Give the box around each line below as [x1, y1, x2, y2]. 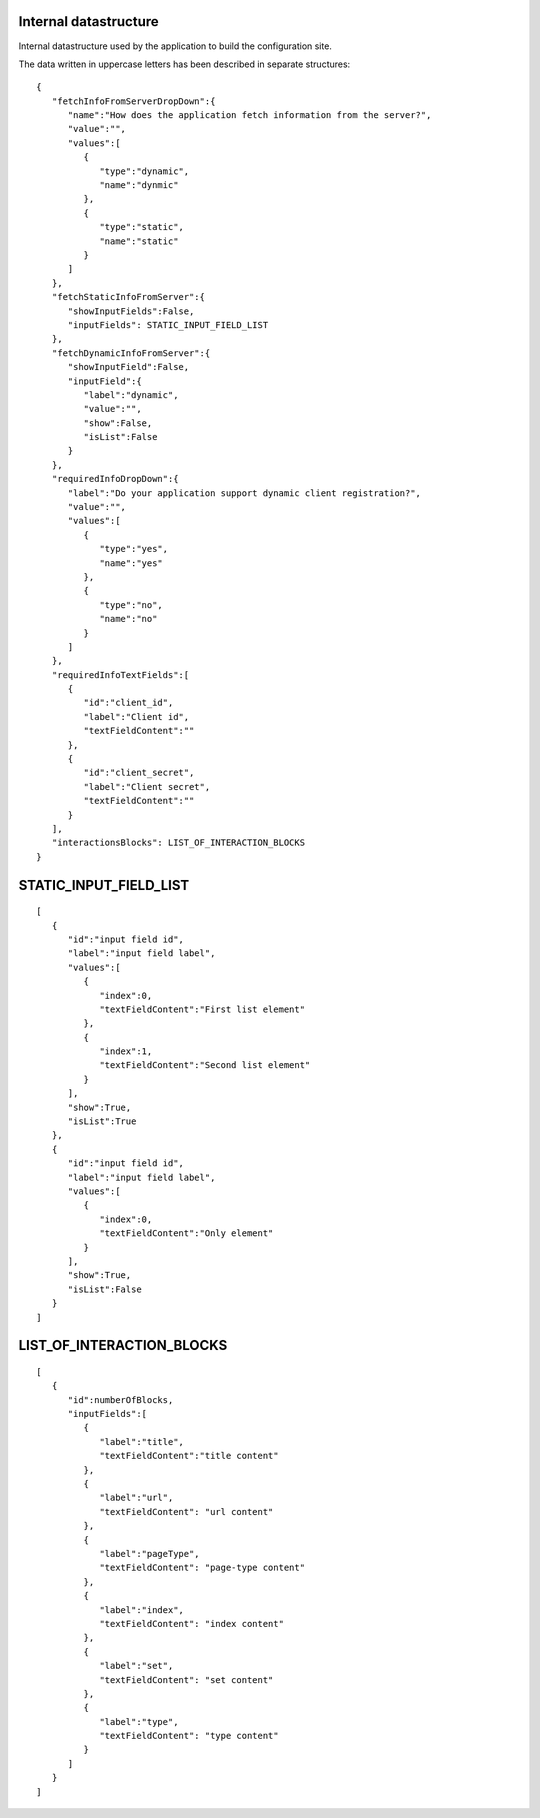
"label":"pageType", [99, 1548, 200, 1559]
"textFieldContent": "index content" [99, 1618, 285, 1629]
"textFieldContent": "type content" [99, 1730, 279, 1742]
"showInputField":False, [67, 361, 190, 373]
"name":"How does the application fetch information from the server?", [67, 110, 432, 121]
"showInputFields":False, [67, 305, 195, 317]
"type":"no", [99, 599, 164, 610]
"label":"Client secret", [83, 781, 211, 792]
